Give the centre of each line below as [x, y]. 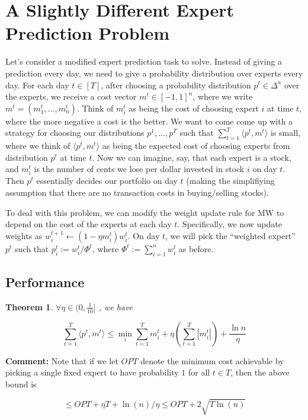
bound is [21, 384]
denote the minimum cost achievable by [212, 360]
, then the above [260, 372]
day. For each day [37, 85]
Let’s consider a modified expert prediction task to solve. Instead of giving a [144, 61]
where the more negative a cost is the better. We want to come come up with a [149, 121]
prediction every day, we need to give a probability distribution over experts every [154, 73]
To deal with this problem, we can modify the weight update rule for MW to [145, 212]
